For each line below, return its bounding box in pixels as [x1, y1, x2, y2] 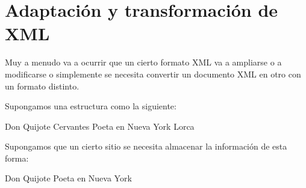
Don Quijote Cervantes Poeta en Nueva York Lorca [5, 120, 195, 132]
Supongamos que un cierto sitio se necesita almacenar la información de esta [5, 140, 287, 153]
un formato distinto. [5, 79, 80, 92]
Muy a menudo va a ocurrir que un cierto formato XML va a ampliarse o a [5, 56, 282, 68]
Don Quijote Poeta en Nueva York [5, 172, 132, 184]
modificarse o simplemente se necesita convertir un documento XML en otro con [5, 67, 301, 80]
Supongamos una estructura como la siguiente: [5, 100, 176, 112]
